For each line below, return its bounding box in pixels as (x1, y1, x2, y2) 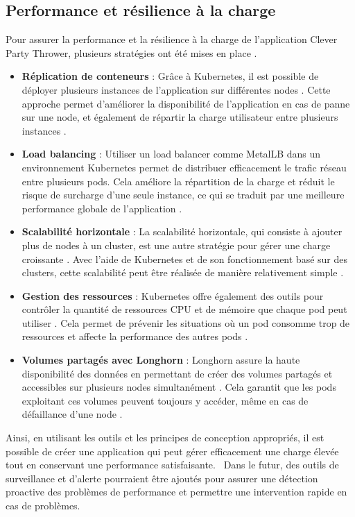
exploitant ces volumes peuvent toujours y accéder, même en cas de (21, 393, 309, 407)
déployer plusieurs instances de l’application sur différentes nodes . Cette (21, 82, 331, 96)
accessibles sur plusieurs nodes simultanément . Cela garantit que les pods (21, 380, 336, 394)
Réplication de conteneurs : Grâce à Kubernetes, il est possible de (21, 69, 319, 83)
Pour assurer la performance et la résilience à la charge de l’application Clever (6, 32, 338, 46)
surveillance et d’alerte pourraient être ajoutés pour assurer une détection (6, 471, 318, 485)
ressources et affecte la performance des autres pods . (21, 329, 248, 344)
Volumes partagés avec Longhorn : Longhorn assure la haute (21, 353, 300, 367)
